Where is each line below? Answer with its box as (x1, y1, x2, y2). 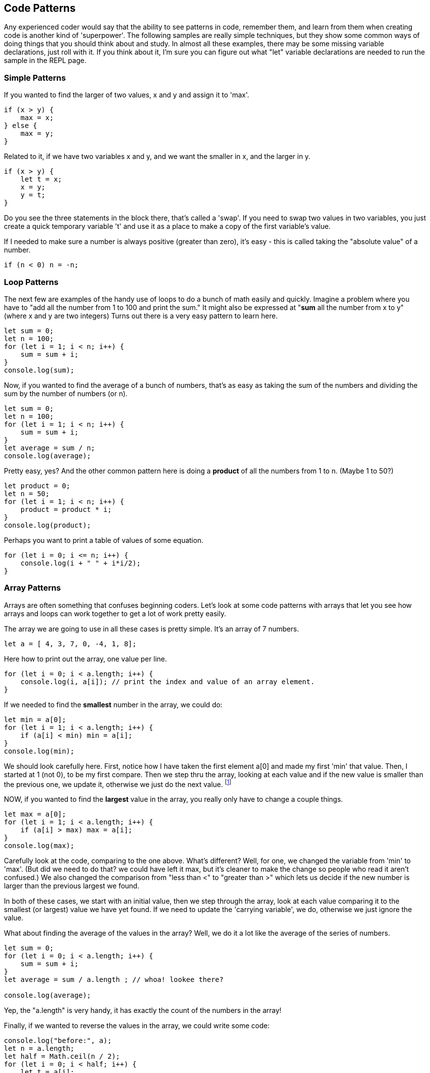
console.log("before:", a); (4, 1037, 112, 1045)
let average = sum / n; (4, 443, 95, 452)
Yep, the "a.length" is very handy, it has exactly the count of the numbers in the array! (4, 1006, 282, 1015)
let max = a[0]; (4, 810, 66, 819)
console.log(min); (4, 747, 75, 755)
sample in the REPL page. (4, 56, 86, 65)
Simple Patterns (4, 72, 66, 83)
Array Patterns (4, 583, 61, 593)
